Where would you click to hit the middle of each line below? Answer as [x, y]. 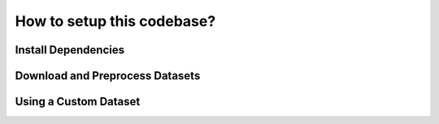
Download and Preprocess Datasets [108, 76]
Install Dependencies [70, 50]
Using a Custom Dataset [78, 102]
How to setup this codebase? [115, 21]
